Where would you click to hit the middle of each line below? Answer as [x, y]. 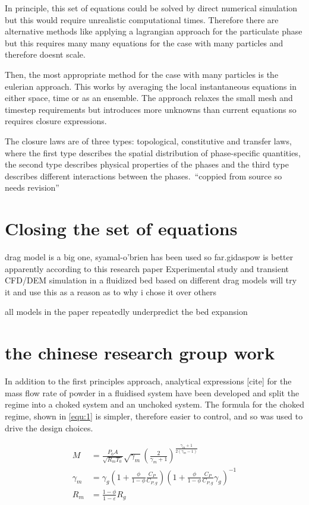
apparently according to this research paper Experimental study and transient [147, 268]
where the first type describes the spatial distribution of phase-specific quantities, [153, 152]
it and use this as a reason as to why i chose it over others [111, 291]
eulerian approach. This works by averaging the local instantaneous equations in [151, 86]
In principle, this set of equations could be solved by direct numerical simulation [151, 8]
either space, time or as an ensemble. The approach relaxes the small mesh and [149, 98]
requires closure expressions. [56, 121]
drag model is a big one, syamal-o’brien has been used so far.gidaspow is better [149, 257]
